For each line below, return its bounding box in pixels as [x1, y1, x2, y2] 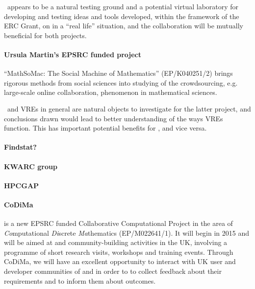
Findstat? [4, 142, 37, 152]
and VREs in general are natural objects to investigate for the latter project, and [7, 103, 251, 113]
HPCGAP [4, 180, 39, 190]
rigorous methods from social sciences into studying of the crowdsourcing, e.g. [4, 77, 238, 88]
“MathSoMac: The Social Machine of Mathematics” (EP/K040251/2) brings [4, 68, 233, 78]
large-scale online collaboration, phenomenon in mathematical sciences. [4, 87, 217, 97]
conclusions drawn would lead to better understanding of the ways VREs [4, 113, 223, 123]
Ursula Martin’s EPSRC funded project [4, 49, 141, 59]
